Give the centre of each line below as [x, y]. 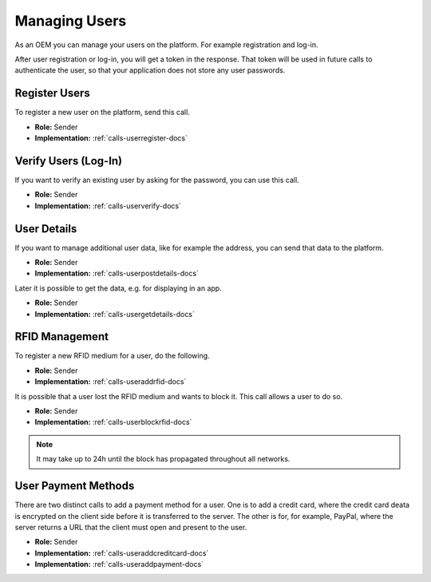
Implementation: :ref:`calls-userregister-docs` [111, 138]
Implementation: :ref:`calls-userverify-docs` [108, 206]
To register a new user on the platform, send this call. [103, 113]
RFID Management [62, 337]
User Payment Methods [75, 486]
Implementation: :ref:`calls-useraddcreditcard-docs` [122, 553]
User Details [46, 229]
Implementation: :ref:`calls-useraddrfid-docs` [111, 382]
